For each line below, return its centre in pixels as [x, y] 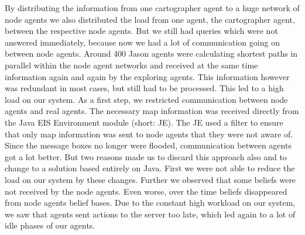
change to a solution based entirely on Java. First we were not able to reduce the [150, 168]
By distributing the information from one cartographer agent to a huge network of [152, 8]
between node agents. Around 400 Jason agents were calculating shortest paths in [151, 53]
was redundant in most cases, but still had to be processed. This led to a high [144, 88]
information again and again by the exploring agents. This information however [147, 76]
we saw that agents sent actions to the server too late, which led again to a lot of [150, 214]
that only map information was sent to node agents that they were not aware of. [149, 134]
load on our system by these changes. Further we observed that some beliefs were [150, 179]
